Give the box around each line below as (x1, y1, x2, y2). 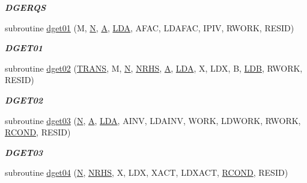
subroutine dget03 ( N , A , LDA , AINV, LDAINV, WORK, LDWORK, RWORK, (5, 114, 301, 126)
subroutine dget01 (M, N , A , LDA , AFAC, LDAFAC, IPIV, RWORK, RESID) (5, 21, 294, 34)
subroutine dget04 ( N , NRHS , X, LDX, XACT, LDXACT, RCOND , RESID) (5, 166, 288, 179)
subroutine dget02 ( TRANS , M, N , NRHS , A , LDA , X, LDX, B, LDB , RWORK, (5, 61, 303, 74)
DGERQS (5, 1, 46, 13)
